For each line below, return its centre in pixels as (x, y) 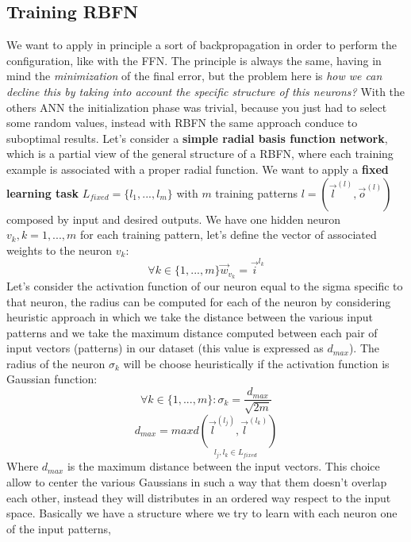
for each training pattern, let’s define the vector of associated (229, 234)
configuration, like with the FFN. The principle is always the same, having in (194, 60)
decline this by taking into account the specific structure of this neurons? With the (206, 91)
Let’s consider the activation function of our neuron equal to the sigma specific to (205, 285)
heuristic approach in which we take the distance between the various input (190, 317)
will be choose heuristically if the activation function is (256, 363)
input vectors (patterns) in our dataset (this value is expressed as (165, 348)
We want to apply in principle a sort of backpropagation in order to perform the (202, 45)
